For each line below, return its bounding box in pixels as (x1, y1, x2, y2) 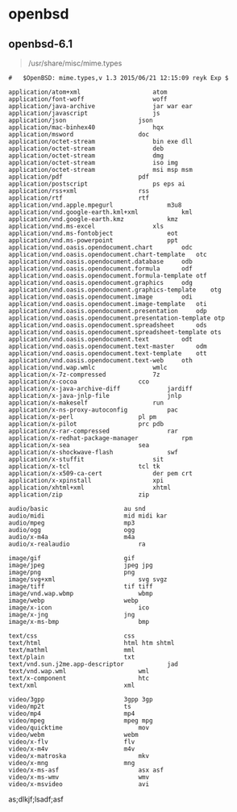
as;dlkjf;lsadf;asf (8, 794, 64, 804)
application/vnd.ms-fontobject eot (8, 229, 179, 237)
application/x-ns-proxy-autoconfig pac (8, 406, 179, 414)
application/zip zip (8, 491, 150, 499)
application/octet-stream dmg (8, 152, 164, 160)
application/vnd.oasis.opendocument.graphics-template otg (8, 286, 222, 294)
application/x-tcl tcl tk (8, 463, 160, 471)
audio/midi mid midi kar (8, 512, 168, 520)
